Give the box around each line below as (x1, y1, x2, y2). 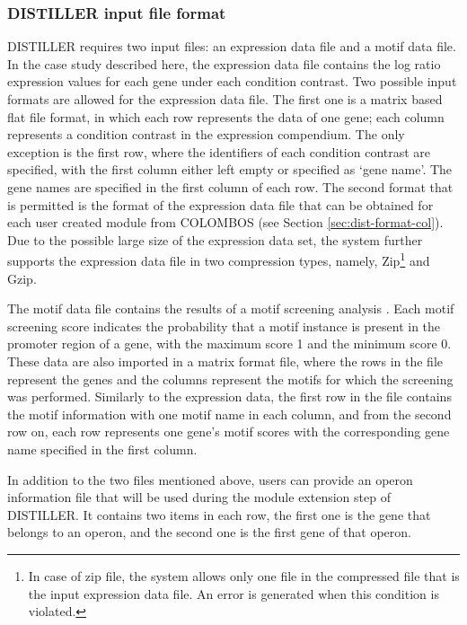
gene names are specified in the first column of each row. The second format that (7, 177, 454, 196)
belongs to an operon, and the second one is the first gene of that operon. (7, 523, 411, 541)
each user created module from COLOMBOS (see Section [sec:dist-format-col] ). (7, 213, 444, 232)
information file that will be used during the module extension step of (7, 488, 391, 506)
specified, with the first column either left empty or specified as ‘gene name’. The (7, 160, 453, 179)
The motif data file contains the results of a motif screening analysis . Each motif (7, 299, 454, 318)
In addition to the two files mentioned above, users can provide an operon (7, 470, 413, 489)
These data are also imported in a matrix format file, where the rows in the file (7, 351, 443, 370)
